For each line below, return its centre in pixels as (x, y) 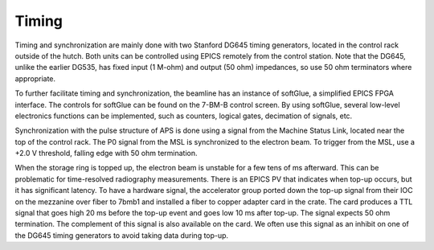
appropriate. (35, 78)
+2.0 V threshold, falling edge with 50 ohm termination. (106, 154)
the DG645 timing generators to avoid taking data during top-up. (122, 235)
